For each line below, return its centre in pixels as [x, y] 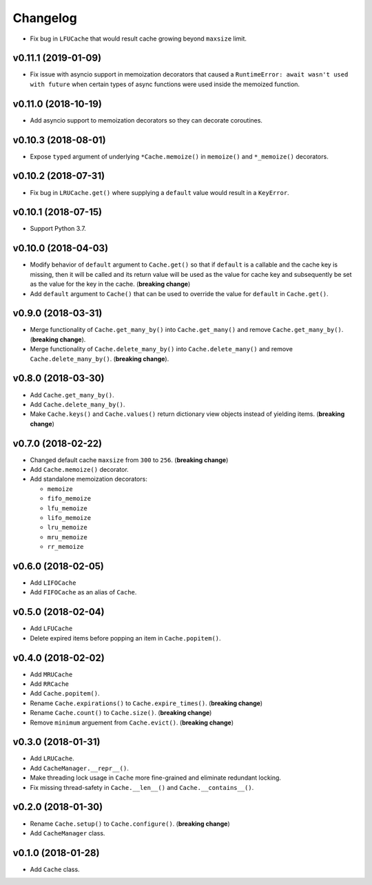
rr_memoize [65, 547]
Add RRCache [49, 684]
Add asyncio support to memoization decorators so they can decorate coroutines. [146, 120]
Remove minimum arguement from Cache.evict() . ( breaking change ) [132, 722]
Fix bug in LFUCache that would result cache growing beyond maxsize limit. [138, 39]
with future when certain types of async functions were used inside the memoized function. [165, 84]
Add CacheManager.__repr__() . [79, 768]
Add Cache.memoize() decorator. [79, 469]
